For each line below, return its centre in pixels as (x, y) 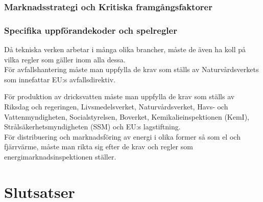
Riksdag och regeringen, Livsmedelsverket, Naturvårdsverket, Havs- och (116, 107)
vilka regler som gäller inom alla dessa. (65, 59)
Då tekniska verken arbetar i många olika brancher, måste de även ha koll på (125, 49)
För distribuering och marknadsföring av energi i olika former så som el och (122, 136)
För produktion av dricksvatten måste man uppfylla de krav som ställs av (119, 96)
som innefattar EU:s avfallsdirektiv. (60, 79)
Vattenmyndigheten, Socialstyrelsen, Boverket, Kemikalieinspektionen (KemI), (127, 116)
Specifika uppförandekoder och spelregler (91, 30)
